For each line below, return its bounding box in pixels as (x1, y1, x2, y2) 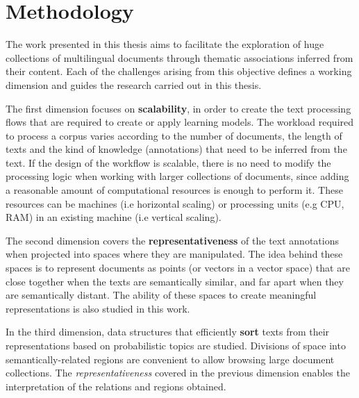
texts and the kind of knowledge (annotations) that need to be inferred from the (6, 142, 347, 156)
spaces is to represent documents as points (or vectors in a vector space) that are (6, 260, 350, 275)
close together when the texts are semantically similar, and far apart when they (6, 274, 344, 288)
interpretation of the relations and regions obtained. (6, 379, 226, 393)
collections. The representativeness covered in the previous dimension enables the (6, 365, 350, 380)
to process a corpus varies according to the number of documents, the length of (6, 128, 342, 142)
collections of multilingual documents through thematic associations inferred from (6, 50, 353, 65)
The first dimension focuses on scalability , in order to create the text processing (6, 101, 351, 115)
